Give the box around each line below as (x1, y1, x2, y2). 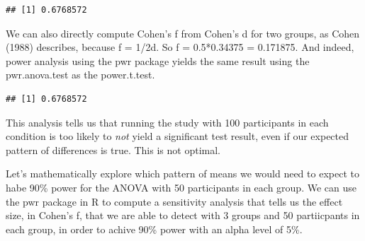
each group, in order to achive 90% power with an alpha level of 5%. (6, 221, 303, 236)
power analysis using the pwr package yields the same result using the (6, 53, 310, 68)
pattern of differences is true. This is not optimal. (6, 142, 220, 157)
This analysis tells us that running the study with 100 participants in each (6, 114, 329, 129)
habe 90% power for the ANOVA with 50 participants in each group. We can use (6, 180, 356, 194)
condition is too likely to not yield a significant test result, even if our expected (6, 129, 349, 143)
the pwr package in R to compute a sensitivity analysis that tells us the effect (6, 194, 343, 208)
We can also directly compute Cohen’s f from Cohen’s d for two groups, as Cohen (6, 25, 360, 40)
